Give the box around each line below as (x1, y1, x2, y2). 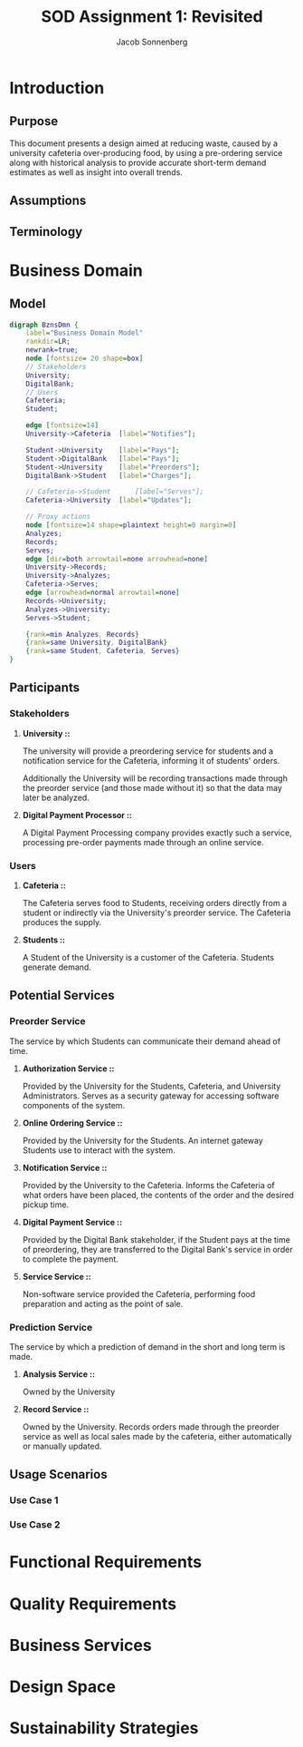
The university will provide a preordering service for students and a (22, 746, 274, 756)
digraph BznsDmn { (9, 320, 79, 329)
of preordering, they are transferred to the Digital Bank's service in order (22, 1244, 293, 1254)
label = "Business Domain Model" (25, 328, 144, 337)
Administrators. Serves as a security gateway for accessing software (22, 1090, 279, 1101)
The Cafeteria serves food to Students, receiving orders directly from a (22, 898, 288, 909)
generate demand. (22, 961, 92, 972)
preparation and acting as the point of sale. (22, 1298, 184, 1309)
